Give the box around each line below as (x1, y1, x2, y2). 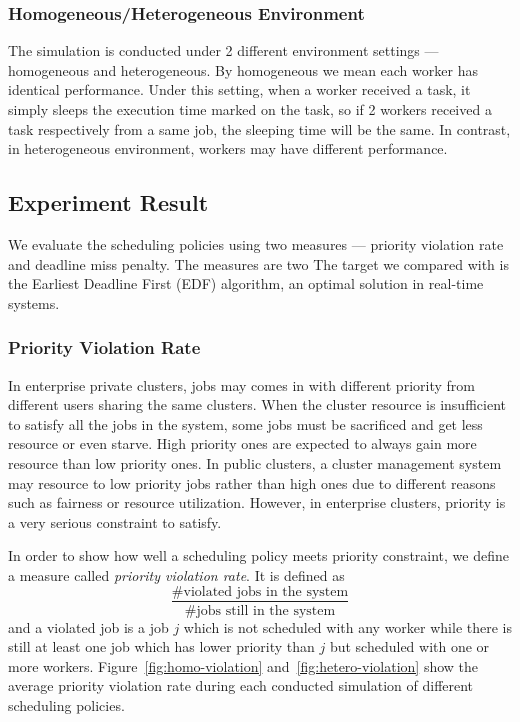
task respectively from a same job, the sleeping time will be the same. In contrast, (8, 118, 511, 139)
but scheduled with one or (329, 636, 490, 657)
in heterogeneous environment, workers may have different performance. (8, 138, 448, 159)
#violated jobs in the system (171, 584, 349, 599)
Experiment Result (8, 187, 209, 218)
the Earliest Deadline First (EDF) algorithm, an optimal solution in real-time (8, 273, 484, 294)
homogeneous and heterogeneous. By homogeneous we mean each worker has (8, 59, 478, 80)
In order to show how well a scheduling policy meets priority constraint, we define (8, 545, 509, 566)
